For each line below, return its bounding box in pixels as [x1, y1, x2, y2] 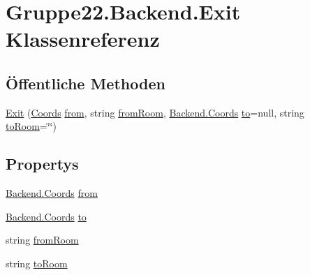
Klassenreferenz [6, 24, 160, 53]
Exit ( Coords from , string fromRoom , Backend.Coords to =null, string [6, 105, 304, 119]
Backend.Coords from [6, 186, 98, 200]
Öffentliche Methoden [6, 72, 165, 94]
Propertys [6, 153, 79, 174]
